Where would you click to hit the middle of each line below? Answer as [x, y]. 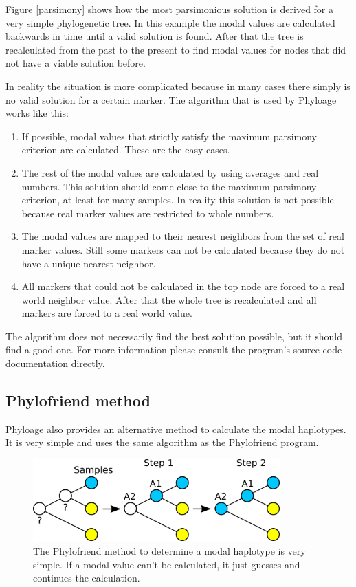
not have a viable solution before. [76, 63]
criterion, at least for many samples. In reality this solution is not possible [178, 200]
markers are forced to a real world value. [107, 313]
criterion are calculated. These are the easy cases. [126, 149]
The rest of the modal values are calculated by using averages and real [170, 172]
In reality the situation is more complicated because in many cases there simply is [178, 86]
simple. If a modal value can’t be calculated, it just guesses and [167, 564]
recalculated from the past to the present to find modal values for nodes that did [176, 49]
